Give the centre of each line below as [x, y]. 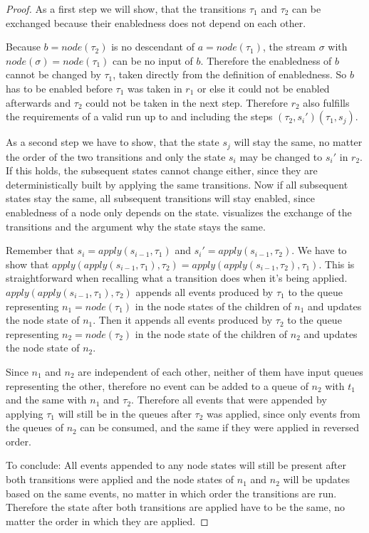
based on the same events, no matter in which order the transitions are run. [171, 493]
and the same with [46, 400]
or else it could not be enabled [264, 88]
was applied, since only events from [284, 413]
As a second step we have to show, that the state [113, 142]
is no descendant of [153, 47]
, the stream [289, 47]
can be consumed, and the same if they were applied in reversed [219, 427]
